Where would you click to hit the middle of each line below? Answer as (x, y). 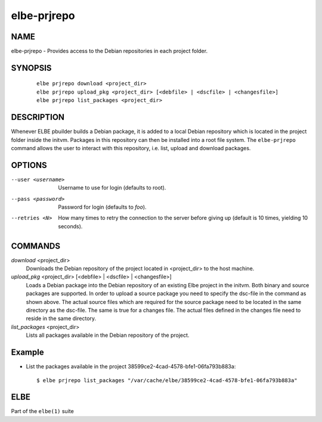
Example (27, 353)
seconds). (70, 226)
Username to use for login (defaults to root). (112, 188)
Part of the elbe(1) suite (42, 411)
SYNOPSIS (31, 68)
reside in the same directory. (61, 318)
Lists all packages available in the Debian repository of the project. (108, 335)
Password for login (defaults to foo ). (102, 207)
